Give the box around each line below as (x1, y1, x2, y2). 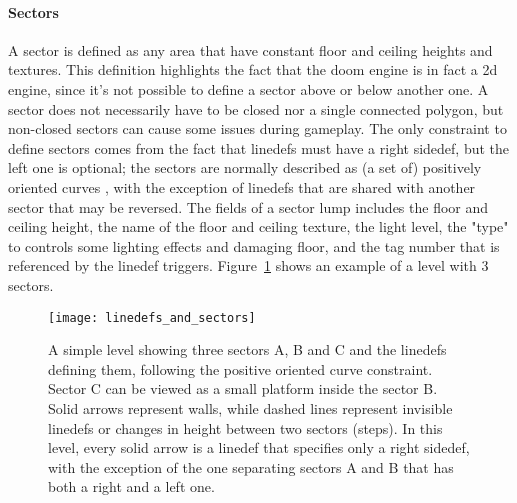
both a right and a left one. (48, 476, 215, 497)
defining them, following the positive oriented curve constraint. (48, 358, 433, 379)
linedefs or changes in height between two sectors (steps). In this (48, 417, 443, 438)
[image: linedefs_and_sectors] (48, 310, 256, 325)
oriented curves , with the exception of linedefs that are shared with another (8, 176, 476, 197)
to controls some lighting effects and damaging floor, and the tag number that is (8, 235, 500, 256)
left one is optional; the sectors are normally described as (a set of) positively (8, 157, 482, 178)
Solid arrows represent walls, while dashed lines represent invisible (48, 397, 453, 418)
